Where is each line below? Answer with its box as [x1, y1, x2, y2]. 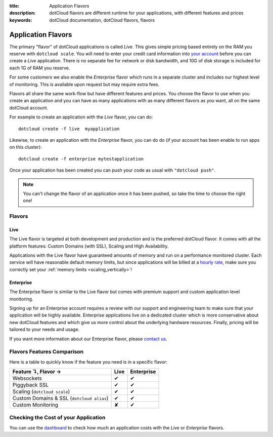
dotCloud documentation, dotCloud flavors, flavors [49, 17, 155, 23]
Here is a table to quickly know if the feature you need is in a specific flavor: [9, 359, 168, 365]
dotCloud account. [9, 104, 48, 111]
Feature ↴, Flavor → [12, 368, 62, 375]
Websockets [12, 375, 42, 382]
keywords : [9, 17, 32, 23]
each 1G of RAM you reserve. [9, 65, 70, 71]
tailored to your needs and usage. [9, 327, 80, 333]
